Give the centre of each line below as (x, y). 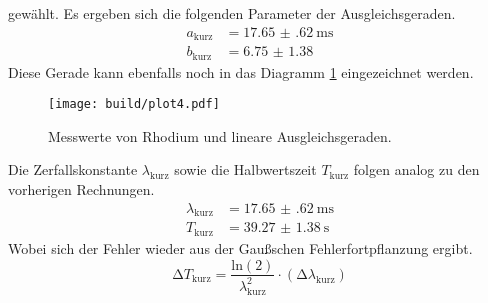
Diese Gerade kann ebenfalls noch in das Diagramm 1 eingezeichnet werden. (241, 71)
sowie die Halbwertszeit (245, 169)
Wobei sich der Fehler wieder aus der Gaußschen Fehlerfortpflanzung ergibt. (240, 247)
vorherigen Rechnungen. (81, 189)
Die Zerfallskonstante (73, 169)
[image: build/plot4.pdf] (134, 104)
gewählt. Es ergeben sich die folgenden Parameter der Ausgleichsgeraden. (232, 13)
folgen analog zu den (416, 169)
